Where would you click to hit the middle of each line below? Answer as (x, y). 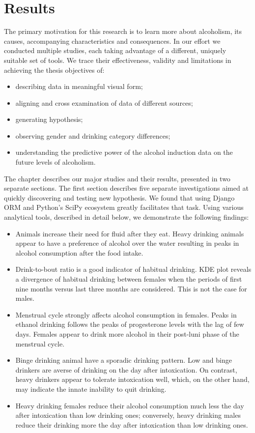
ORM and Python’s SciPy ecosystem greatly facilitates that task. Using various (124, 207)
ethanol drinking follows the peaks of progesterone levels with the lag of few (130, 324)
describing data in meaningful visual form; (79, 86)
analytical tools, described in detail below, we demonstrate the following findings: (127, 217)
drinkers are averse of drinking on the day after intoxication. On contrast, (126, 369)
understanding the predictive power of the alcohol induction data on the (124, 152)
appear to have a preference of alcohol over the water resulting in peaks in (127, 243)
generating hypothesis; (49, 119)
